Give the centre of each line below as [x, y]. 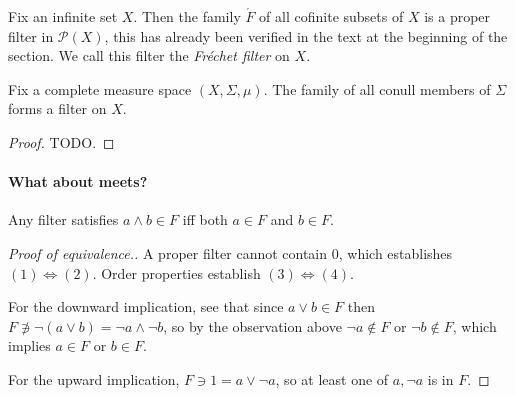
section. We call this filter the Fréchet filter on [149, 55]
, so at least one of [332, 378]
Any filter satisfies [63, 219]
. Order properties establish [176, 272]
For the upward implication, [94, 378]
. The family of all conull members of [377, 88]
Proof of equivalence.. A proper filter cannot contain [168, 252]
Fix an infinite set [63, 16]
